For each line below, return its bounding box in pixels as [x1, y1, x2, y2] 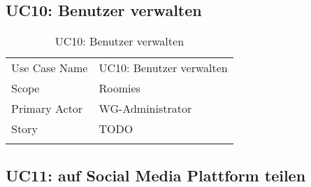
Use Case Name [11, 60, 88, 76]
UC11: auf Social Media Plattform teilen [6, 164, 306, 186]
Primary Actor [11, 100, 83, 117]
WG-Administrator [99, 100, 192, 117]
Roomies [99, 80, 140, 97]
